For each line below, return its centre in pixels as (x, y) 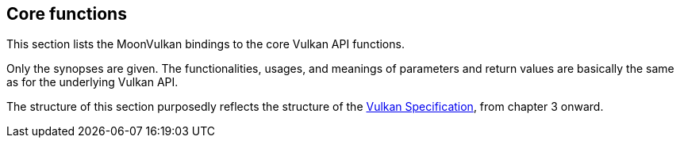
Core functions (67, 14)
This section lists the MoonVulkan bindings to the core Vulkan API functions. (206, 44)
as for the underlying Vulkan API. (92, 82)
